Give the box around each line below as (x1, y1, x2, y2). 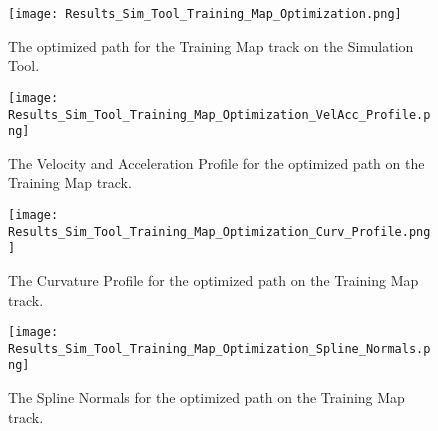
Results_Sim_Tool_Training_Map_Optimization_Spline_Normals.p (8, 341, 431, 356)
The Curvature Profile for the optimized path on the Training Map (8, 269, 419, 290)
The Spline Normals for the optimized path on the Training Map (8, 387, 405, 408)
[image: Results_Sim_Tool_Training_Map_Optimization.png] (8, 7, 402, 21)
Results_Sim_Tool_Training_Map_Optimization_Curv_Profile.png (8, 224, 431, 239)
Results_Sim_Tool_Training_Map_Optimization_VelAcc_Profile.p (8, 107, 431, 122)
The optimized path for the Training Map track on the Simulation (8, 35, 414, 56)
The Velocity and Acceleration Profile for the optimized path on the (8, 152, 425, 173)
